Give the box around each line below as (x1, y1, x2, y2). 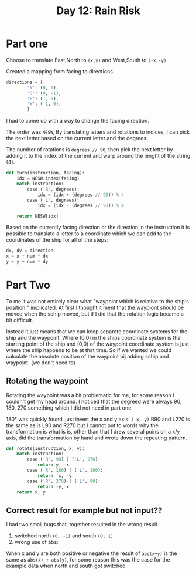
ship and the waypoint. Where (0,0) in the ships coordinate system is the (6, 334, 181, 341)
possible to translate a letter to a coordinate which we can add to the (6, 230, 171, 237)
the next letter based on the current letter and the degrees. (6, 135, 148, 142)
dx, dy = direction (6, 248, 54, 253)
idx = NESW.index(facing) (16, 175, 80, 181)
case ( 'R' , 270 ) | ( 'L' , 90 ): (27, 478, 101, 484)
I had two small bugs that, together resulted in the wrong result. (6, 521, 159, 528)
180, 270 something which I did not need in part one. (6, 404, 133, 411)
